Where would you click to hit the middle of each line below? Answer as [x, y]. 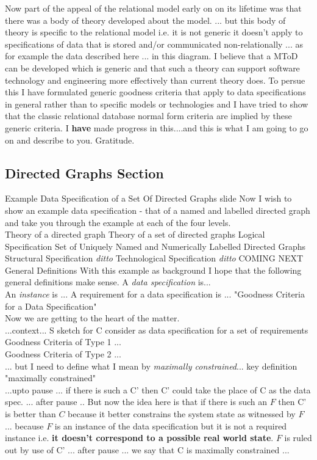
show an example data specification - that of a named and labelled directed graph [158, 210]
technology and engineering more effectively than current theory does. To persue [155, 80]
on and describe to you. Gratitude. [70, 140]
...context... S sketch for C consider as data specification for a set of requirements [157, 330]
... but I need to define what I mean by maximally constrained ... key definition [151, 366]
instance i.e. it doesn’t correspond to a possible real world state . [139, 438]
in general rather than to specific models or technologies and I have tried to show [157, 104]
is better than [30, 414]
